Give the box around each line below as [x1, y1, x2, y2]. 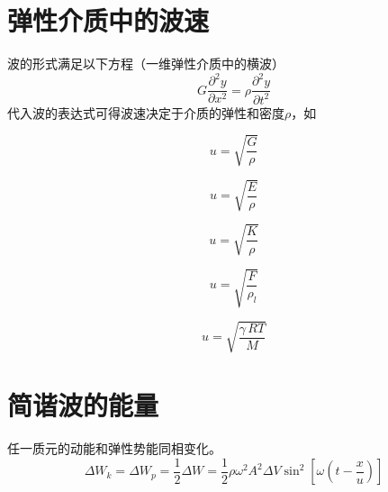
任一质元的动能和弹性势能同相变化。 [7, 439, 221, 458]
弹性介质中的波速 [7, 2, 210, 39]
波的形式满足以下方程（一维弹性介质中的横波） [7, 54, 284, 73]
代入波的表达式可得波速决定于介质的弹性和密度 [7, 103, 284, 122]
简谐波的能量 [7, 387, 159, 424]
